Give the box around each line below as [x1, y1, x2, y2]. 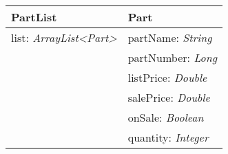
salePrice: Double [127, 89, 210, 105]
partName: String [127, 30, 212, 45]
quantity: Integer [127, 129, 209, 145]
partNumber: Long [127, 49, 218, 65]
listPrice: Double [127, 69, 207, 85]
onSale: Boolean [127, 109, 204, 125]
